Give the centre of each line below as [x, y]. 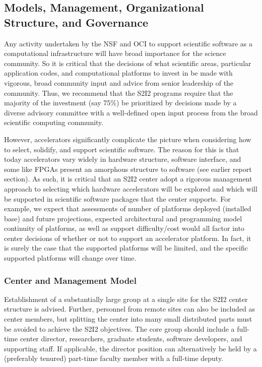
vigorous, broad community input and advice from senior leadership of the [119, 82]
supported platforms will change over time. [70, 258]
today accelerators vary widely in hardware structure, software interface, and [123, 159]
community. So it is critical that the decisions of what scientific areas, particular [128, 63]
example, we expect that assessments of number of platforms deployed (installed [128, 208]
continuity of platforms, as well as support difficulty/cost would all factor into [124, 228]
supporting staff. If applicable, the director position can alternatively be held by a [130, 348]
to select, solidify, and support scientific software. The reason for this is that [122, 149]
